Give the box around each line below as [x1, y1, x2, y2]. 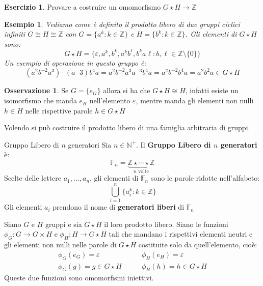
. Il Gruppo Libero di [136, 139, 211, 150]
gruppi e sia [45, 218, 82, 229]
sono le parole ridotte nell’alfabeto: [150, 173, 260, 183]
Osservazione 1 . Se [4, 85, 69, 96]
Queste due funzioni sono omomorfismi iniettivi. [4, 272, 154, 283]
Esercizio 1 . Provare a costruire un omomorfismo [4, 2, 161, 12]
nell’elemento [89, 95, 130, 106]
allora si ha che [103, 85, 150, 96]
